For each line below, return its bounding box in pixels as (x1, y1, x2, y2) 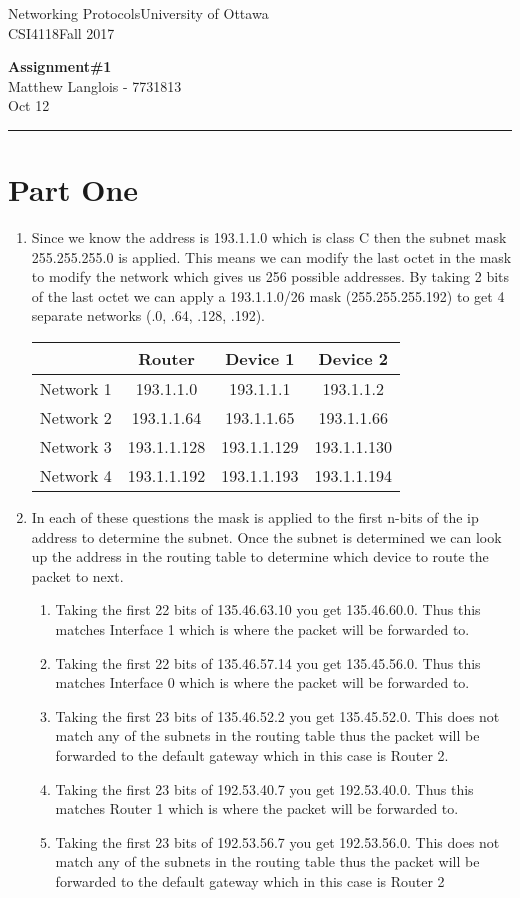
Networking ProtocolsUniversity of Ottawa (8, 3, 269, 23)
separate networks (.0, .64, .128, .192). (31, 305, 265, 326)
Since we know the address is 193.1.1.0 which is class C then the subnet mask (31, 227, 507, 248)
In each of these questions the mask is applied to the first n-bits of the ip (31, 507, 479, 528)
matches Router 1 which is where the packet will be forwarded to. (55, 798, 459, 819)
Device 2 (318, 347, 388, 371)
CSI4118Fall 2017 (8, 22, 115, 43)
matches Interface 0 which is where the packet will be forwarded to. (55, 672, 470, 693)
